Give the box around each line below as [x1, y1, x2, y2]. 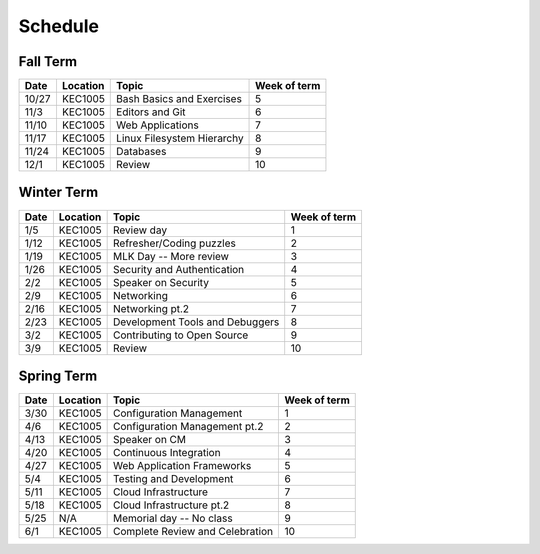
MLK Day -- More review [113, 249, 230, 263]
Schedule [18, 15, 100, 37]
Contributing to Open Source [113, 328, 249, 342]
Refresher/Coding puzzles [113, 236, 237, 250]
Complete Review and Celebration [113, 525, 274, 539]
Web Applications [116, 118, 199, 132]
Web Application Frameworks [113, 459, 252, 473]
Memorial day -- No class [113, 511, 234, 525]
